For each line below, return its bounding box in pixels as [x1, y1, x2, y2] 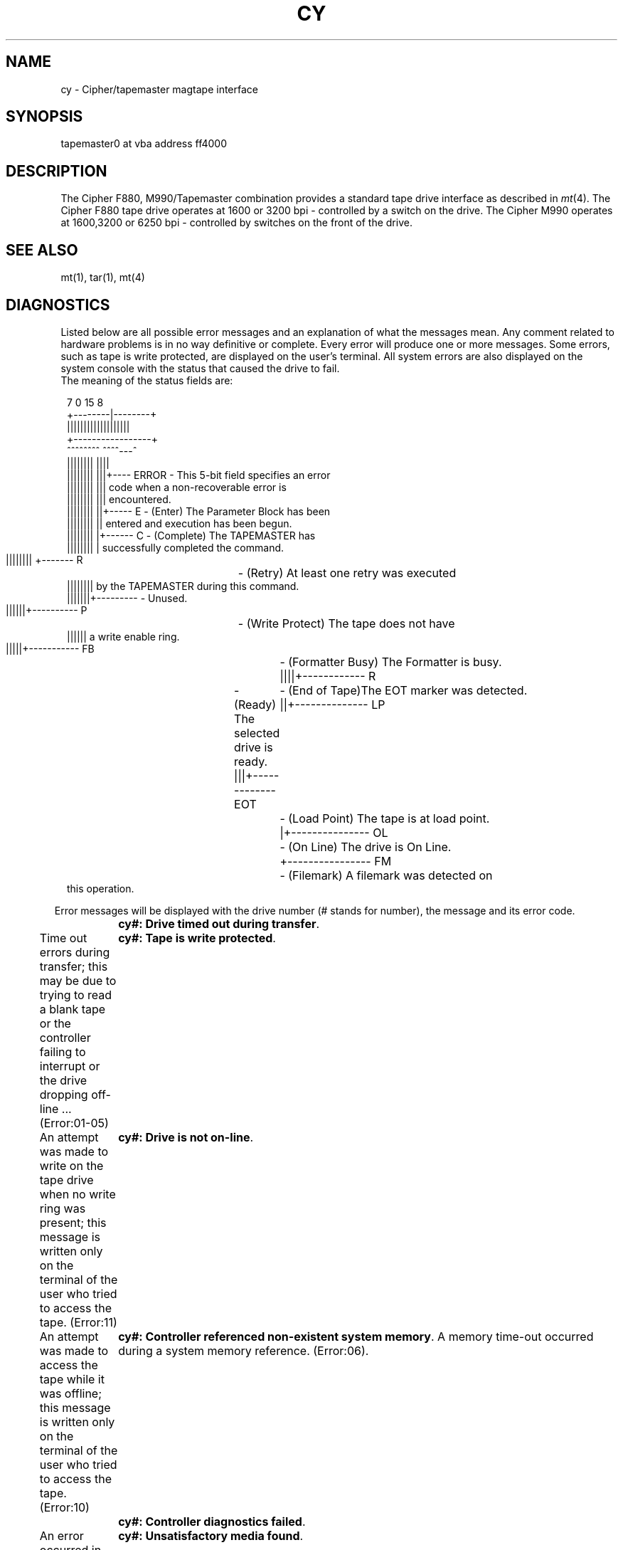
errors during [39, 944, 110, 959]
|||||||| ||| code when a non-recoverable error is [67, 480, 287, 493]
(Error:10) [39, 1499, 90, 1514]
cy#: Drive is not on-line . [118, 1129, 254, 1144]
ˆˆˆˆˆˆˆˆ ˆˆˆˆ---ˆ [67, 444, 137, 457]
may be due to [39, 973, 117, 988]
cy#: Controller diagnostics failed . [118, 1514, 306, 1529]
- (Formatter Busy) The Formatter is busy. [279, 654, 502, 669]
